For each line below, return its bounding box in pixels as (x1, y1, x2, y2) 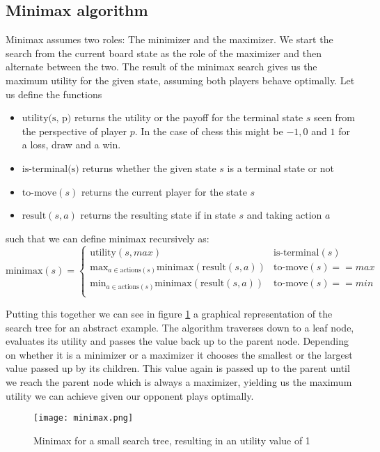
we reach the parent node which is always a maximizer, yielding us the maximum (6, 374, 352, 389)
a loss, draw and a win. (22, 137, 121, 152)
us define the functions (6, 86, 102, 101)
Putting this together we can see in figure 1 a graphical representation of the (6, 306, 333, 320)
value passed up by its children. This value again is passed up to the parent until (6, 361, 350, 375)
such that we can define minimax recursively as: (6, 231, 209, 245)
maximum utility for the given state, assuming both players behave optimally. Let (6, 72, 355, 87)
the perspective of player (22, 123, 127, 138)
